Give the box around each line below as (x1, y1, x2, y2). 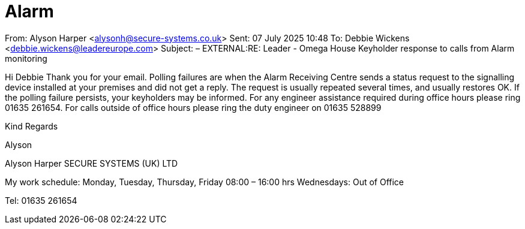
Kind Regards (5, 120, 58, 131)
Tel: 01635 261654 (5, 195, 77, 206)
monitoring (5, 53, 47, 64)
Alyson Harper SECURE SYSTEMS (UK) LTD (5, 158, 178, 168)
